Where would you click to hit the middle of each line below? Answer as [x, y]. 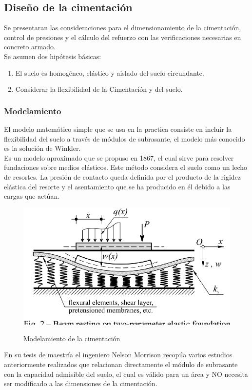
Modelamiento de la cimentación [72, 338]
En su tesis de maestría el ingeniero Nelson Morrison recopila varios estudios [118, 355]
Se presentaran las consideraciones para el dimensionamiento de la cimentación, [123, 28]
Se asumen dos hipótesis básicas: [53, 56]
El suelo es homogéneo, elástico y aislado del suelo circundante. [110, 72]
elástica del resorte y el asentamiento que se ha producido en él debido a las [117, 186]
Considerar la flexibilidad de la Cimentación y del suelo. [99, 89]
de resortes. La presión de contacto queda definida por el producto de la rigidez [122, 176]
